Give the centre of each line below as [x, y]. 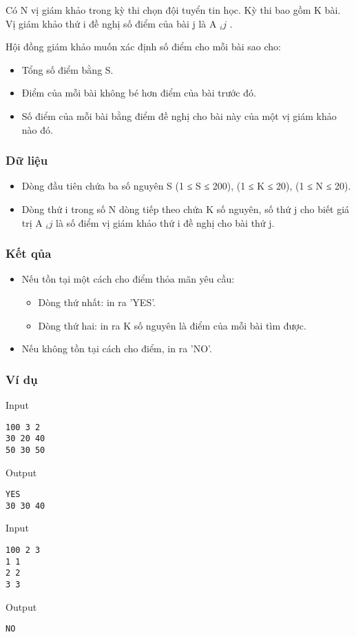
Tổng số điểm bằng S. [67, 69]
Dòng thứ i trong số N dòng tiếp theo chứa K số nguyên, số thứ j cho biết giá [186, 209]
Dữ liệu [27, 160]
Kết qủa [29, 253]
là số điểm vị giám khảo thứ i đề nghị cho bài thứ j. [165, 222]
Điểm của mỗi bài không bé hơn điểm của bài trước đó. [139, 93]
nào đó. [37, 129]
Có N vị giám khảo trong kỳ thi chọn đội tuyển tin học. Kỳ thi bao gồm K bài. [173, 10]
